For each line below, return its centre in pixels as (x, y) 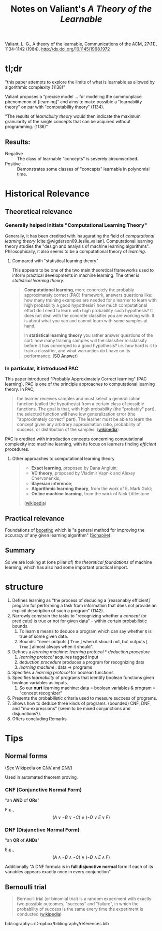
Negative (14, 153)
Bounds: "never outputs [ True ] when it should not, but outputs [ (83, 641)
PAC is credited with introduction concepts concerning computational (74, 439)
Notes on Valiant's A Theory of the (81, 9)
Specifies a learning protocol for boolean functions (63, 672)
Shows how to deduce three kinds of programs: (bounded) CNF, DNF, (81, 703)
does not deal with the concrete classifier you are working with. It (89, 316)
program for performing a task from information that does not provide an (84, 605)
